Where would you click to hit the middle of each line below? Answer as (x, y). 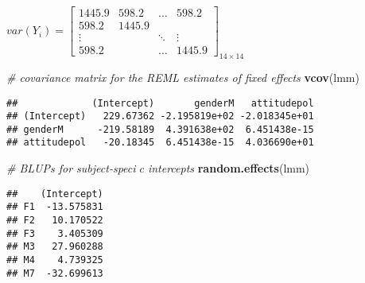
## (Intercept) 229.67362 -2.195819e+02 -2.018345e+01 (160, 116)
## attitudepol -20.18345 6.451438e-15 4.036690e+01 (160, 143)
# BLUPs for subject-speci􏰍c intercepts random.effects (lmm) (158, 168)
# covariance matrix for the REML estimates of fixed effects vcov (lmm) (183, 77)
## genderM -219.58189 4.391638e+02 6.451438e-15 (160, 129)
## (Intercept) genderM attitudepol (160, 103)
